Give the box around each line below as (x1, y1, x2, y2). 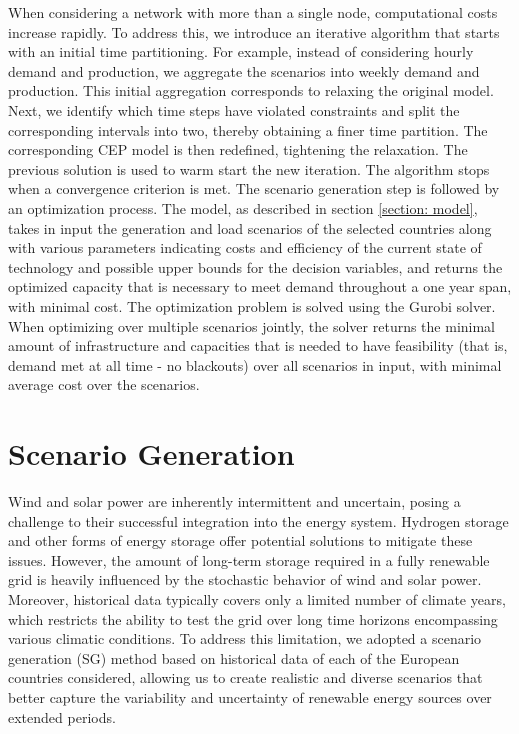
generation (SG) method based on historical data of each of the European (8, 647, 460, 668)
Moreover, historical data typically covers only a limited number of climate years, (8, 588, 506, 609)
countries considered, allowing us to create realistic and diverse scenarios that (8, 667, 483, 688)
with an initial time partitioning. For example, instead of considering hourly (8, 41, 474, 62)
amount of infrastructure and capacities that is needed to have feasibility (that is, (8, 335, 508, 356)
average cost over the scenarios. (8, 374, 200, 395)
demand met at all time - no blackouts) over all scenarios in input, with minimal (8, 354, 502, 375)
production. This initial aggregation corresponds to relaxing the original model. (8, 80, 494, 101)
